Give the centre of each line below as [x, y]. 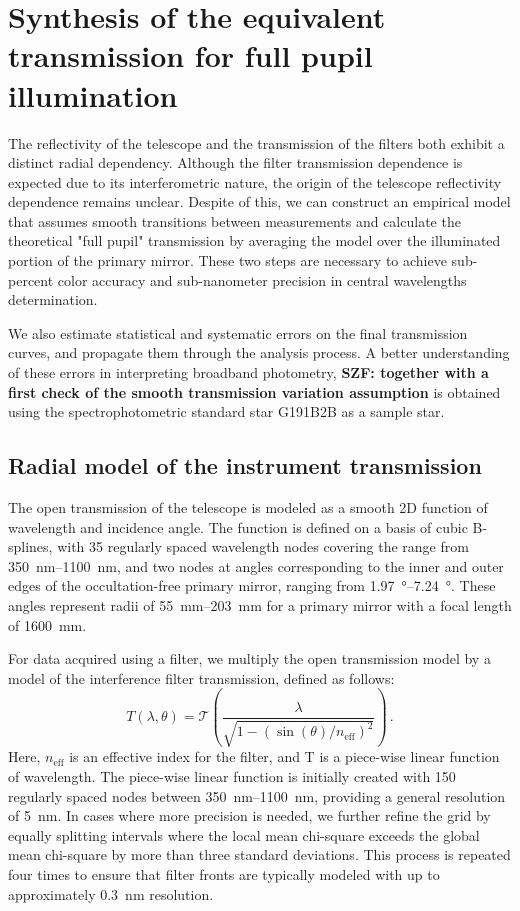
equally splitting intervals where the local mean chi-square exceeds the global [244, 834]
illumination [93, 94]
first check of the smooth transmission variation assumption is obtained [254, 391]
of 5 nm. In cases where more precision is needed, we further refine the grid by [249, 815]
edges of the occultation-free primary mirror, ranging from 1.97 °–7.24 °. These [252, 585]
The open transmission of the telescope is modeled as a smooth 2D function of [248, 507]
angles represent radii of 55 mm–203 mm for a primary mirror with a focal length [260, 604]
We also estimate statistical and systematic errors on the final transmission [238, 332]
